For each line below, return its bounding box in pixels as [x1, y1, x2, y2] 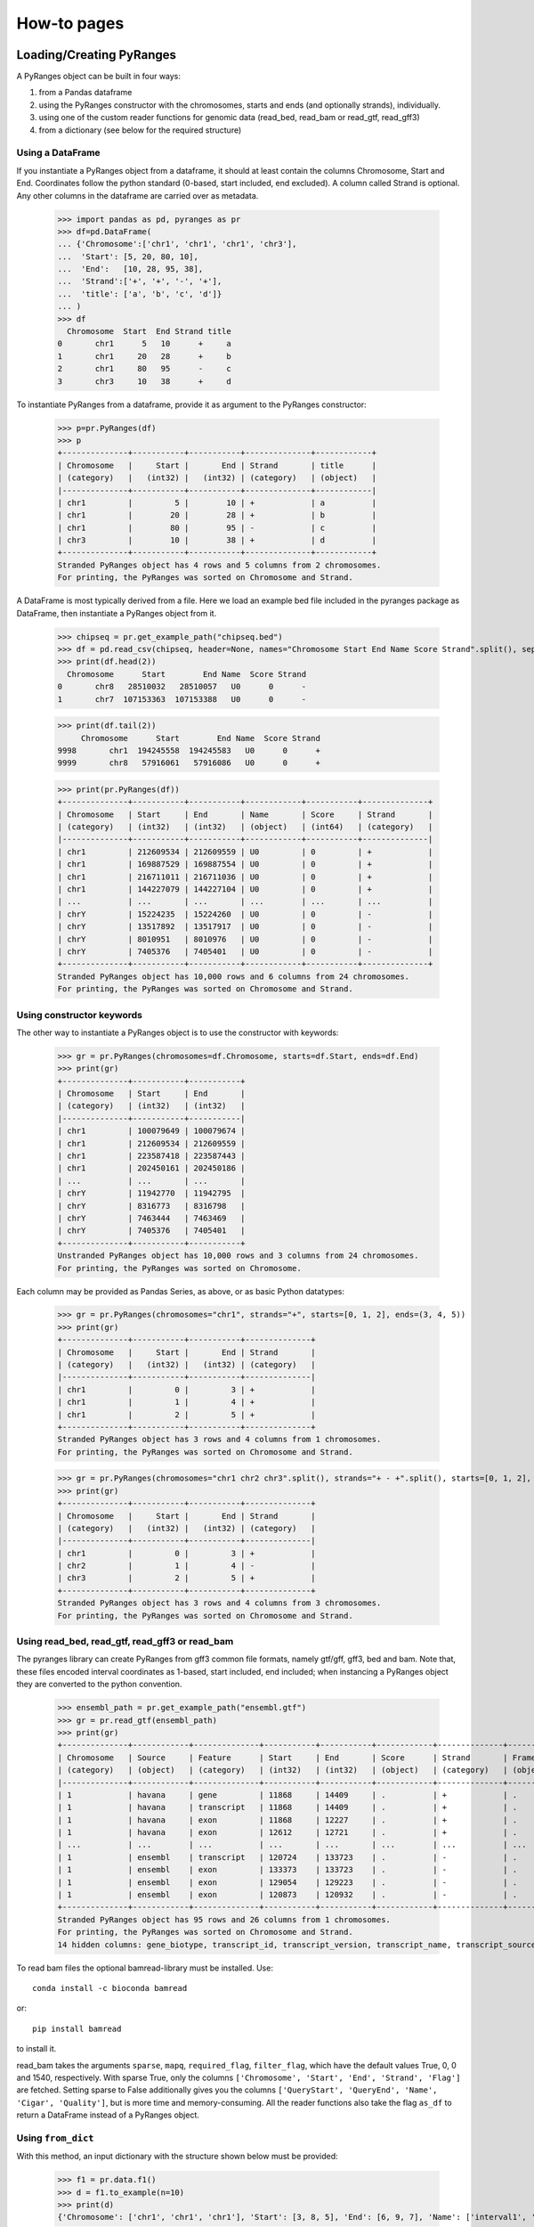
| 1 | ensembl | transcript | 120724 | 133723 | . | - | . [57, 1852, 518, 1862]
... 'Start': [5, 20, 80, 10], [57, 251, 199, 262]
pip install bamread [32, 2023, 122, 2034]
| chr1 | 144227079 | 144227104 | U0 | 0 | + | [57, 885, 433, 894]
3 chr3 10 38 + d [57, 376, 231, 387]
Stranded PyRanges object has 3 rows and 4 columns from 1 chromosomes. [57, 1434, 382, 1445]
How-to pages [16, 13, 125, 33]
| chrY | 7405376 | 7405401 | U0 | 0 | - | [57, 946, 433, 957]
